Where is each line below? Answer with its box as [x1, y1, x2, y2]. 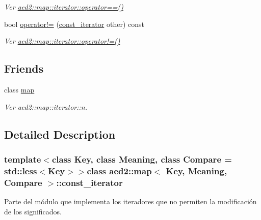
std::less [4, 164, 37, 177]
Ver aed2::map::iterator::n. [4, 101, 88, 112]
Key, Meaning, [166, 164, 227, 177]
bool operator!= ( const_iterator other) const [4, 18, 144, 29]
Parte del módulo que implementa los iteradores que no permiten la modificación [4, 196, 257, 207]
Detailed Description [4, 126, 116, 142]
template [4, 152, 41, 165]
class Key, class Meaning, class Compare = [51, 152, 232, 165]
